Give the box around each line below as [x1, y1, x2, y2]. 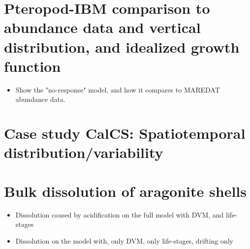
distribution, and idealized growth [4, 36, 240, 57]
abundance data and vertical [4, 17, 201, 37]
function [4, 56, 61, 76]
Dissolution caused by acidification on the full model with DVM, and [15, 209, 224, 219]
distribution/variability [4, 142, 163, 162]
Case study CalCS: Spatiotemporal [4, 123, 246, 143]
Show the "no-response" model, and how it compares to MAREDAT [15, 84, 220, 94]
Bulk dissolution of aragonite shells [4, 181, 247, 201]
